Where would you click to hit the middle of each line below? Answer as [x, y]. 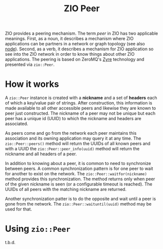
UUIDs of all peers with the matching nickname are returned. [66, 189]
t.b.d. [10, 243]
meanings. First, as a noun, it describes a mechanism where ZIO [69, 39]
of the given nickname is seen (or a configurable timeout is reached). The [79, 184]
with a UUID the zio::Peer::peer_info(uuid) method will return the [72, 149]
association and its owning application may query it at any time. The [73, 138]
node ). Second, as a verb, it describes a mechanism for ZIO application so [79, 49]
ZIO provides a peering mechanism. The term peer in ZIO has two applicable [81, 33]
